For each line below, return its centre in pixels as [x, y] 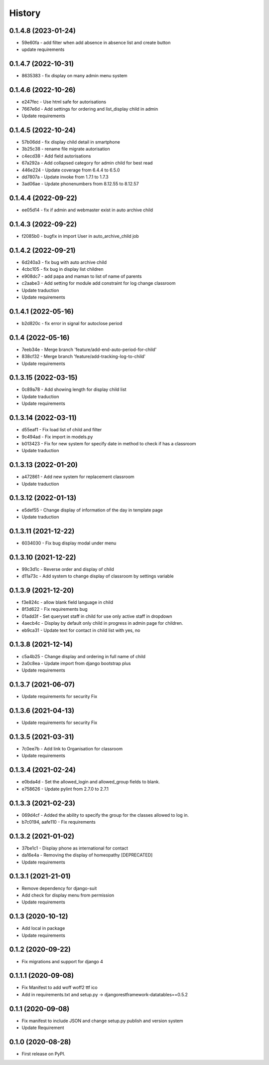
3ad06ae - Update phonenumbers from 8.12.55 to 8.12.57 [80, 184]
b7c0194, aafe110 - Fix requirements [59, 822]
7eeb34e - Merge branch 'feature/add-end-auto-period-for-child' [89, 350]
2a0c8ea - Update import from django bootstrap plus [76, 663]
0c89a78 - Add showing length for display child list [74, 389]
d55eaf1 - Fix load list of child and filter [62, 430]
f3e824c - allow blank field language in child [67, 602]
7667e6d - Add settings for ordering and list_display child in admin [90, 109]
